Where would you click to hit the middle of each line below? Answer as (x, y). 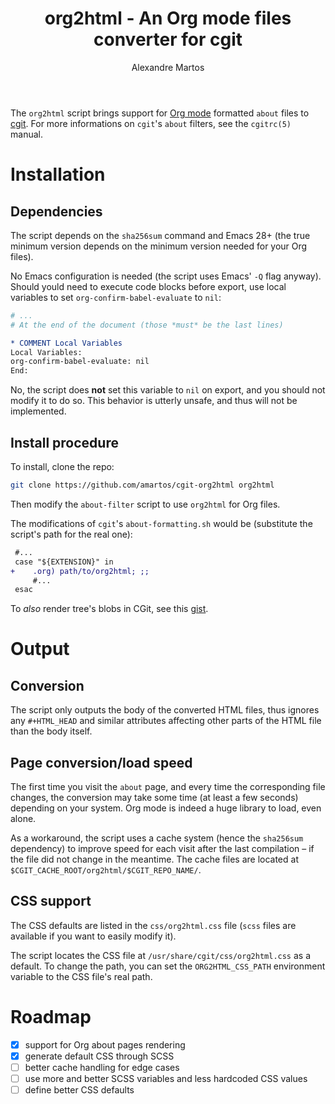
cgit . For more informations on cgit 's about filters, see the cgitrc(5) (151, 123)
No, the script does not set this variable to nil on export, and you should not (168, 390)
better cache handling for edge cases (102, 1067)
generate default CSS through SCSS (99, 1056)
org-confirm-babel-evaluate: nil (80, 362)
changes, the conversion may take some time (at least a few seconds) (154, 798)
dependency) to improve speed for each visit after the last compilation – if (162, 849)
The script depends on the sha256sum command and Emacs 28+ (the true (160, 235)
